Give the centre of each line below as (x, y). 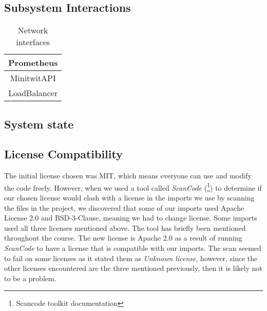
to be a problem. (30, 278)
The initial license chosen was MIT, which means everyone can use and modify (128, 176)
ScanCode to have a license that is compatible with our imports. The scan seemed (133, 248)
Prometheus (33, 63)
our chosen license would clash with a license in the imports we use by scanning (129, 198)
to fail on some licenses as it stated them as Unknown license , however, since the (131, 258)
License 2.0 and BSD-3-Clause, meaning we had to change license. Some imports (131, 218)
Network (33, 30)
